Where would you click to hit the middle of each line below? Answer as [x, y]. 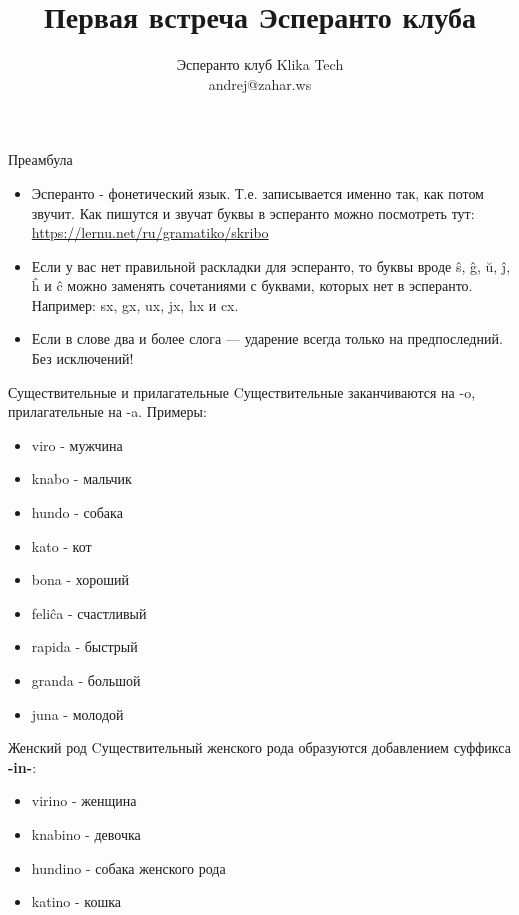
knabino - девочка [86, 833]
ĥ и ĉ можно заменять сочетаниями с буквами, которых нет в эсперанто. [252, 285]
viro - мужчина [77, 444]
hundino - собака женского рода [128, 867]
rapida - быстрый [84, 646]
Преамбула [40, 159]
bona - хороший [80, 579]
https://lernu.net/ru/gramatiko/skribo [150, 232]
